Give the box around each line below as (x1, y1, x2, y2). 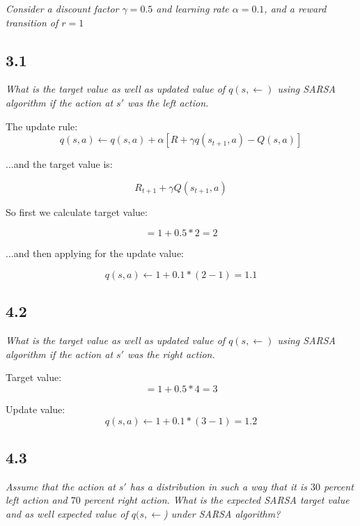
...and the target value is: (6, 157, 113, 171)
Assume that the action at (6, 479, 116, 493)
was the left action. (127, 95, 209, 109)
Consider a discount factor (6, 1, 119, 15)
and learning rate (156, 1, 229, 15)
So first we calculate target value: (6, 204, 148, 219)
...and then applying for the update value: (6, 246, 184, 261)
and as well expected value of (6, 506, 128, 520)
